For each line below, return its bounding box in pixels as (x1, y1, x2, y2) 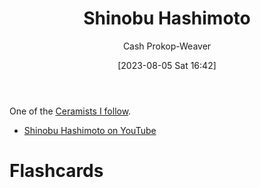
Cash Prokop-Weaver (122, 40, 212, 52)
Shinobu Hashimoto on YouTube (23, 124, 157, 136)
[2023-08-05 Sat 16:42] (117, 59, 217, 71)
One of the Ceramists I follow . (9, 105, 132, 117)
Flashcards (9, 160, 104, 182)
